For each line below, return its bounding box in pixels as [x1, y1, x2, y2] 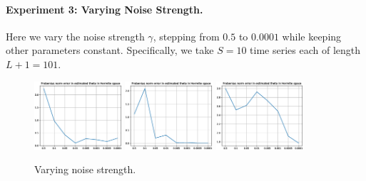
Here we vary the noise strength [6, 28, 145, 43]
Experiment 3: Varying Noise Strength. [6, 1, 203, 16]
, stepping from [153, 28, 220, 43]
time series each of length [250, 43, 361, 57]
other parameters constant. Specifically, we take [6, 43, 214, 57]
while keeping [282, 28, 342, 43]
